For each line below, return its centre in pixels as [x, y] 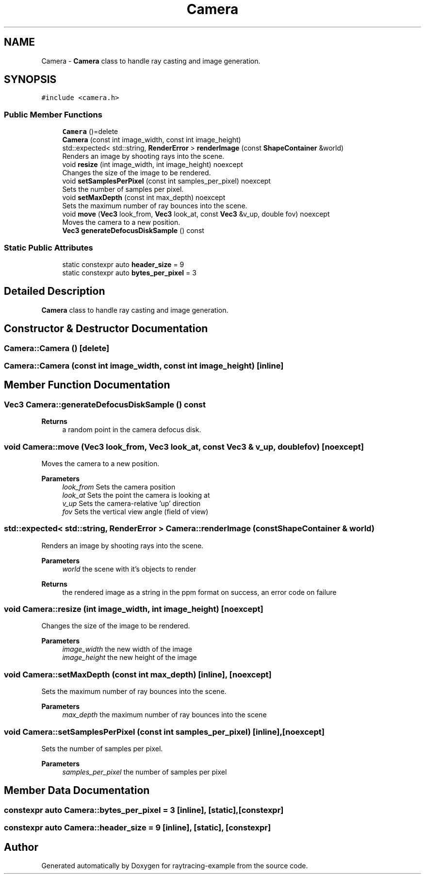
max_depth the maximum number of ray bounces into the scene [164, 715]
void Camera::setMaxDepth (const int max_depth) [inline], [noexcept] [138, 674]
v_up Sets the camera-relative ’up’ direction [131, 503]
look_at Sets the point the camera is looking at [136, 495]
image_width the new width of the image [127, 649]
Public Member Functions [53, 114]
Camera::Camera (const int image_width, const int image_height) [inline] [144, 366]
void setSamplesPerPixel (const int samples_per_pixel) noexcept [166, 181]
